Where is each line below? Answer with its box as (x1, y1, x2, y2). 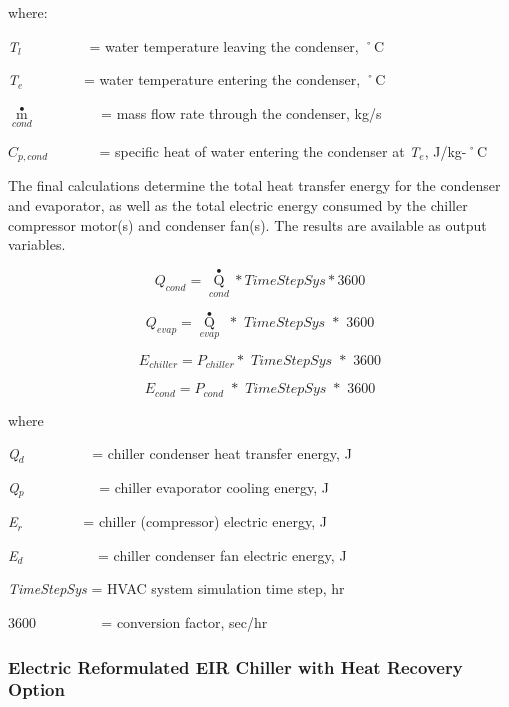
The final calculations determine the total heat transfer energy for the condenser (8, 175, 501, 196)
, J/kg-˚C (424, 141, 488, 161)
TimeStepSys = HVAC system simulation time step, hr (8, 578, 345, 599)
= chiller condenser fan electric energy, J (98, 544, 347, 565)
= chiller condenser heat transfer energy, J (92, 443, 352, 464)
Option (8, 677, 65, 702)
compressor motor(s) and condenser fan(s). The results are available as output (8, 214, 487, 235)
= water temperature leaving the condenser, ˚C (89, 35, 384, 56)
